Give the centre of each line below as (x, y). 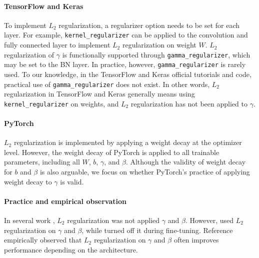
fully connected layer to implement (57, 45)
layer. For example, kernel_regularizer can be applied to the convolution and (126, 35)
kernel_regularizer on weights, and (61, 103)
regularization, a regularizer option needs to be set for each (149, 25)
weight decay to (28, 181)
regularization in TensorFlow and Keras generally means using (99, 94)
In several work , (29, 220)
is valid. (72, 181)
